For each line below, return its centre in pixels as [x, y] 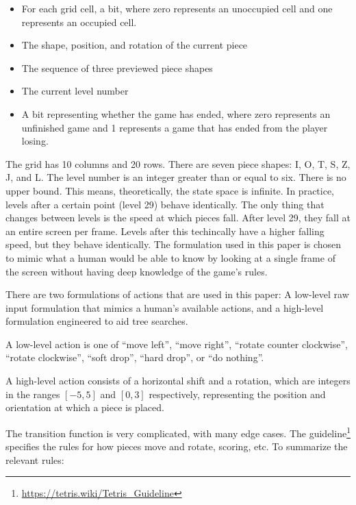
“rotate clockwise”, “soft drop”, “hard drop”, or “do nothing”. [135, 357]
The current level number [75, 91]
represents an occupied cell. [79, 22]
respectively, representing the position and [237, 394]
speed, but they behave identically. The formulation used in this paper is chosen [174, 244]
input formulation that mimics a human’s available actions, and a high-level [165, 307]
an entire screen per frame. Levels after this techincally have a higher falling [165, 231]
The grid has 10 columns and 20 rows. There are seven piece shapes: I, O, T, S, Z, [178, 163]
